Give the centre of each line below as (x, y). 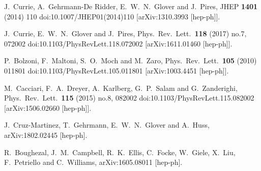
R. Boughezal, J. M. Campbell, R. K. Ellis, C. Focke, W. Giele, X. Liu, (120, 152)
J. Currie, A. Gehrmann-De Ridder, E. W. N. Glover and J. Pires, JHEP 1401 (131, 6)
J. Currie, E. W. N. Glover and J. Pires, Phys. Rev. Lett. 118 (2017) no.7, (125, 33)
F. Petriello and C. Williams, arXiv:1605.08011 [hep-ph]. (93, 162)
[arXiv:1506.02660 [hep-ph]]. (48, 107)
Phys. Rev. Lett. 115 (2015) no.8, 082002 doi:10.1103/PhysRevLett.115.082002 (129, 98)
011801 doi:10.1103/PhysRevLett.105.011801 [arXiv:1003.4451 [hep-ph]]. (117, 70)
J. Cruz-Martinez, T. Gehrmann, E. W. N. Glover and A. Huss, (107, 125)
